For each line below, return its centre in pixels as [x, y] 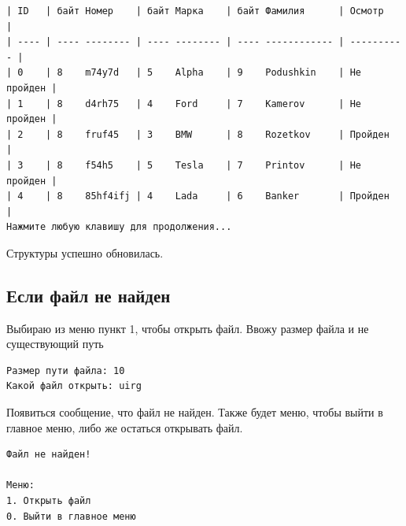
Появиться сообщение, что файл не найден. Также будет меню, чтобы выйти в [195, 412]
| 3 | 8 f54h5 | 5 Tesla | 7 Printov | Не [184, 165]
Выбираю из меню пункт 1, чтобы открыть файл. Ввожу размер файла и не [188, 328]
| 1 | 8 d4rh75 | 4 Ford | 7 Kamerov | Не [184, 104]
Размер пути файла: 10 [66, 370]
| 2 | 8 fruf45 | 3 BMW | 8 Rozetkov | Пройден [198, 134]
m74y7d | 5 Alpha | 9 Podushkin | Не [223, 73]
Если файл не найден [89, 295]
